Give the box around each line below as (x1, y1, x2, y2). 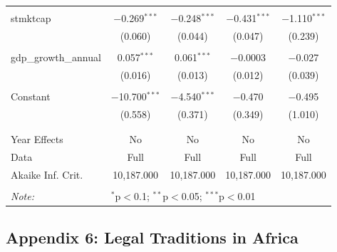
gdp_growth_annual (11, 49, 101, 64)
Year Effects (11, 132, 63, 147)
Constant (11, 88, 51, 103)
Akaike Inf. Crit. (11, 167, 83, 182)
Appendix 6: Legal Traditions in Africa (6, 226, 299, 248)
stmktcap (11, 11, 51, 25)
